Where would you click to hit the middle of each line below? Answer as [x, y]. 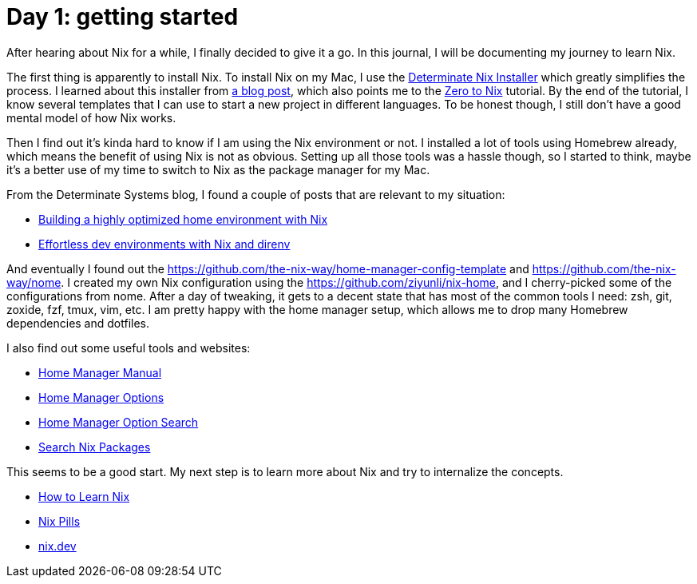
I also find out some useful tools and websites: [129, 348]
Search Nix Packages [95, 447]
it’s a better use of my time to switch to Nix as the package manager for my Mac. [218, 169]
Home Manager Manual [100, 372]
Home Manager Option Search [119, 422]
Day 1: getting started [123, 17]
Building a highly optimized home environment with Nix [183, 219]
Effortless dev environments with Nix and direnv [164, 244]
